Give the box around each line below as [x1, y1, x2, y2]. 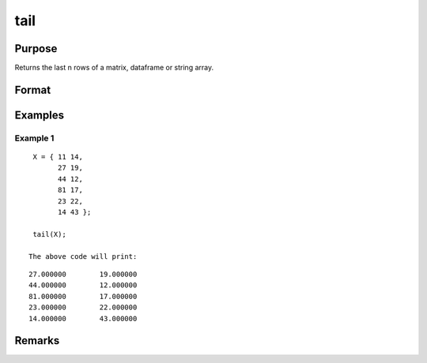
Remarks [14, 334, 60, 347]
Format [14, 83, 51, 96]
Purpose [14, 42, 58, 55]
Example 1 [14, 133, 55, 144]
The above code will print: [28, 252, 138, 260]
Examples [14, 108, 65, 122]
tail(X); [32, 230, 66, 238]
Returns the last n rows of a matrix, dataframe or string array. [14, 63, 213, 73]
